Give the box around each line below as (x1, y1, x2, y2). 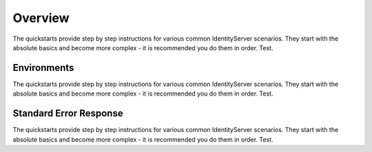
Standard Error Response (12, 107, 123, 120)
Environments (12, 62, 74, 74)
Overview (12, 10, 70, 25)
